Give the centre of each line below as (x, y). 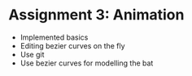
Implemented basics (54, 37)
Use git (32, 54)
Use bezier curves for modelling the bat (87, 63)
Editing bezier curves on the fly (72, 45)
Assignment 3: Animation (96, 15)
